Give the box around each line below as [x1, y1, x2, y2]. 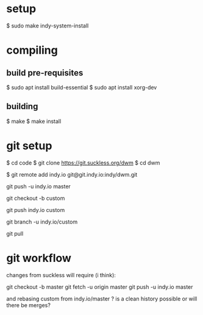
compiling [6, 43, 58, 57]
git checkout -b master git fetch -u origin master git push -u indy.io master [6, 283, 193, 291]
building [6, 101, 38, 111]
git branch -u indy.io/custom [6, 218, 78, 225]
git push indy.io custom [6, 206, 65, 213]
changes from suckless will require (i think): [6, 271, 116, 278]
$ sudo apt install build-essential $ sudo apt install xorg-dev [6, 83, 157, 91]
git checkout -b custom [6, 194, 65, 202]
